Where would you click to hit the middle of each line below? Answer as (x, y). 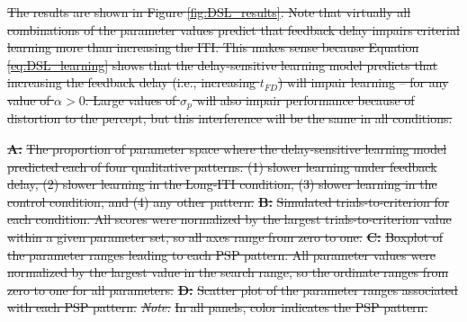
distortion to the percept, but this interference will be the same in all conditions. (230, 118)
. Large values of (130, 99)
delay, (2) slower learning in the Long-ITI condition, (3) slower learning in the (222, 184)
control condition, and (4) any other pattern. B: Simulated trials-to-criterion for (229, 201)
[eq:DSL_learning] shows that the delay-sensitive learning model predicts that (223, 64)
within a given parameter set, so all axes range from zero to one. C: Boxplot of (225, 236)
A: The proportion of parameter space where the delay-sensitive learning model (227, 149)
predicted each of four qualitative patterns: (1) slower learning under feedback (222, 166)
